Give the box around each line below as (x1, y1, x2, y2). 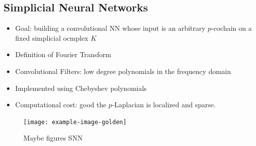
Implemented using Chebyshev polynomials (15, 82, 147, 93)
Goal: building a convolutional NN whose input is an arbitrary (15, 23, 206, 33)
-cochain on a (211, 23, 252, 33)
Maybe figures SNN (23, 133, 83, 143)
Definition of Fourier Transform (15, 49, 111, 60)
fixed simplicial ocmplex (15, 32, 88, 43)
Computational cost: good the (15, 99, 106, 110)
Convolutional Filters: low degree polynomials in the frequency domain (15, 66, 231, 76)
